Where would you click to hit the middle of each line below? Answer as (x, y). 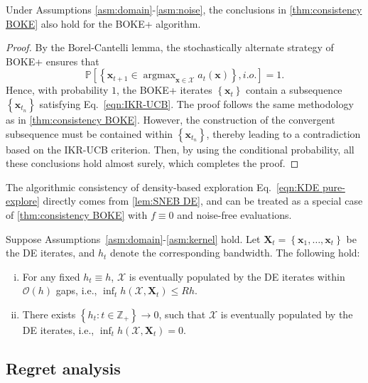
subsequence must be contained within (90, 133)
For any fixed (51, 276)
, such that (182, 314)
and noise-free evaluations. (234, 214)
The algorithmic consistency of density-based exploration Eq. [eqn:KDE (163, 187)
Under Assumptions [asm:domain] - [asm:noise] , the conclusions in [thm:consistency (184, 9)
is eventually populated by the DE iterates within (237, 276)
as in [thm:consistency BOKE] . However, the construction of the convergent (171, 119)
